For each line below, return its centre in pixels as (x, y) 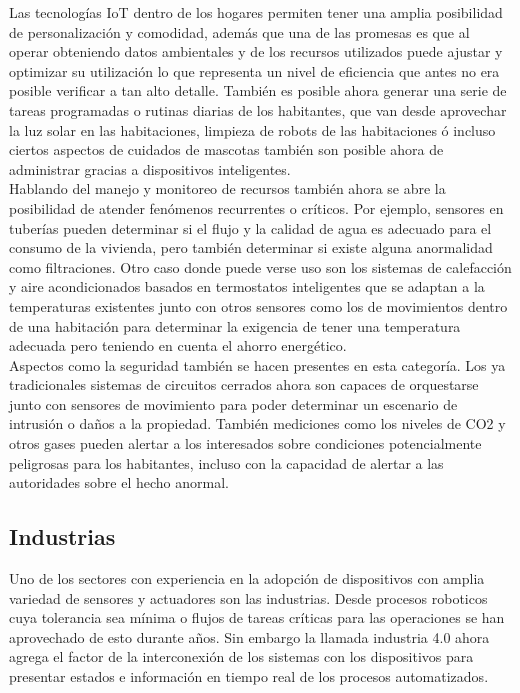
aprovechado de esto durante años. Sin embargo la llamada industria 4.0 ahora (249, 636)
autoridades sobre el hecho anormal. (119, 482)
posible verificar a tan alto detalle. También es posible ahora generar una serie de (258, 90)
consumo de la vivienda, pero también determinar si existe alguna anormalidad (251, 247)
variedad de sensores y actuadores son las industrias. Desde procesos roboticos (248, 597)
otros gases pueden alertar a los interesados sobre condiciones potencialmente (245, 443)
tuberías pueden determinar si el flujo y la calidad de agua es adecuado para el (250, 227)
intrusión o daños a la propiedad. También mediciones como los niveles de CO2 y (257, 423)
